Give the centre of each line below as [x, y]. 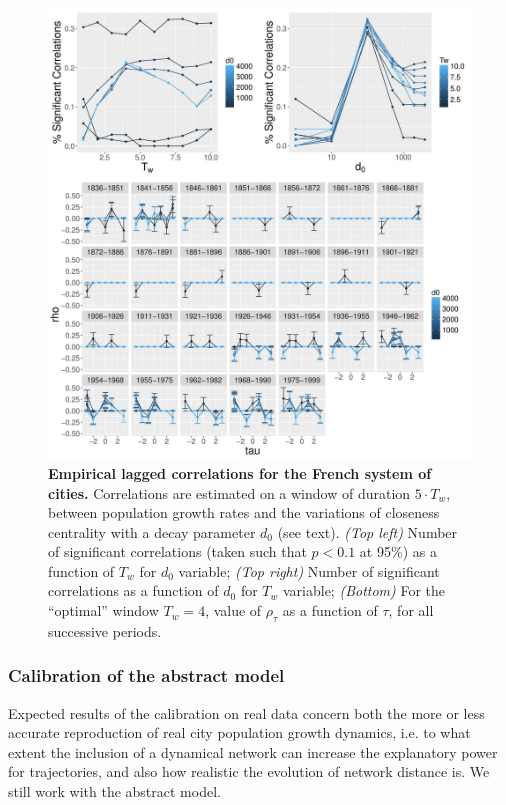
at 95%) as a [398, 551]
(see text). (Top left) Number [367, 531]
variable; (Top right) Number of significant [309, 570]
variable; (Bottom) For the [364, 590]
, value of [233, 610]
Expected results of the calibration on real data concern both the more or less [246, 712]
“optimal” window [103, 610]
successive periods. [105, 630]
